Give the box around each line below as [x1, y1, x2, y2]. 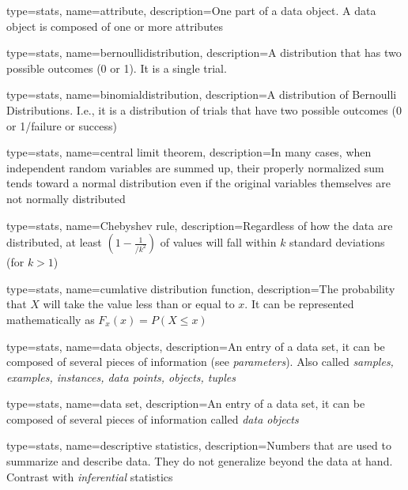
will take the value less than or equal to [43, 296, 235, 312]
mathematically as [6, 311, 95, 327]
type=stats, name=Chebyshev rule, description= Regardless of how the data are [6, 217, 393, 233]
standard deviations [289, 234, 385, 251]
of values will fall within [160, 234, 277, 251]
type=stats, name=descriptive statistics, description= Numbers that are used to [6, 437, 391, 454]
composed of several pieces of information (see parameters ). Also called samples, [6, 353, 394, 370]
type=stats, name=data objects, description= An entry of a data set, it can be [6, 337, 385, 354]
